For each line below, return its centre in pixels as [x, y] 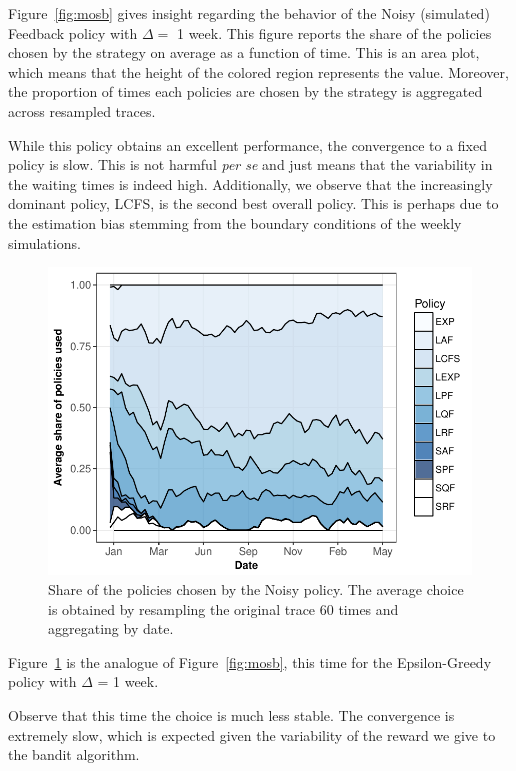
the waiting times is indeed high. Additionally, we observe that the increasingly [250, 183]
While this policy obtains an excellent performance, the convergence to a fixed [247, 144]
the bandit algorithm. [74, 754]
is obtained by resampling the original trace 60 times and [223, 608]
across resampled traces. [82, 110]
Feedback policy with [73, 32]
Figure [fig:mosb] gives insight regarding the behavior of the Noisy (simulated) [249, 13]
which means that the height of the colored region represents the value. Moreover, [258, 71]
